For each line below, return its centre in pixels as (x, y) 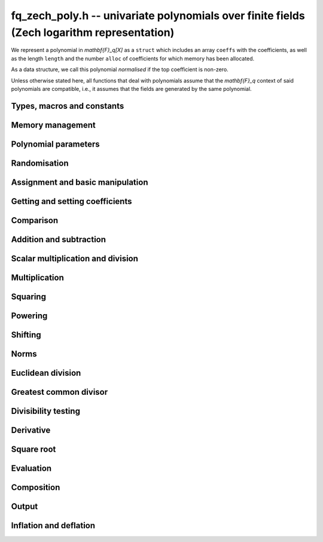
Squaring (28, 296)
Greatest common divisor (60, 392)
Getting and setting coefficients (71, 201)
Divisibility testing (46, 411)
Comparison (35, 220)
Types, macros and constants (68, 106)
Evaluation (31, 469)
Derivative (31, 430)
